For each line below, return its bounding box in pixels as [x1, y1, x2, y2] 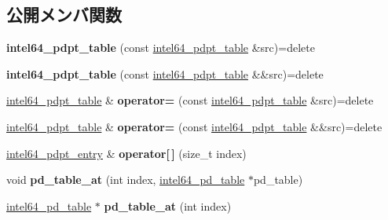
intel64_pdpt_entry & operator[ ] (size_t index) [6, 145, 247, 161]
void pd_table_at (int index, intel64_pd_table [6, 171, 245, 188]
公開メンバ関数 [6, 2, 122, 27]
